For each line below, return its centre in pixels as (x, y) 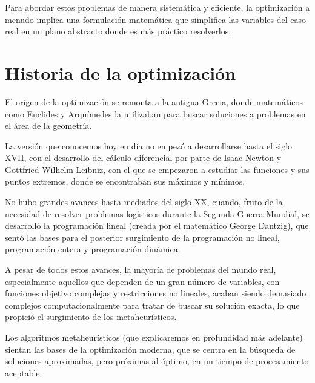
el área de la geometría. (48, 126)
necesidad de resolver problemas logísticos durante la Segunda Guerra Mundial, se (157, 213)
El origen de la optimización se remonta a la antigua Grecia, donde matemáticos (154, 101)
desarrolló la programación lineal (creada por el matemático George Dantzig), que (157, 225)
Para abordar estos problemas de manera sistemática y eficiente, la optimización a (157, 7)
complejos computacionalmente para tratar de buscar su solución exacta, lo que (152, 305)
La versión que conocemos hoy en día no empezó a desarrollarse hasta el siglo (149, 146)
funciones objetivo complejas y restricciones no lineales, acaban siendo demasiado (156, 293)
